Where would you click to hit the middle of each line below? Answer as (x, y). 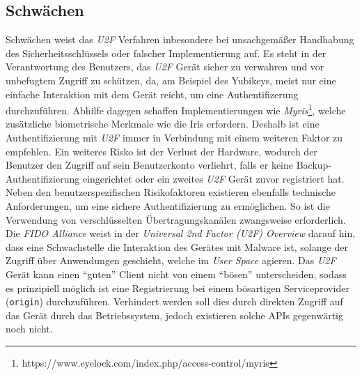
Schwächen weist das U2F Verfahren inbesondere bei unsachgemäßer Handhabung (180, 39)
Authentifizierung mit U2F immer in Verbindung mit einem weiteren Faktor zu (174, 138)
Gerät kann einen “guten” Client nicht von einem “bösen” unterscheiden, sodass (176, 274)
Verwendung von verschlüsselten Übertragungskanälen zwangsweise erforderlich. (176, 219)
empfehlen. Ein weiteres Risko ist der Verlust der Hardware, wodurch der (162, 151)
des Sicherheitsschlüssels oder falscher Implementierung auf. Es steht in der (166, 53)
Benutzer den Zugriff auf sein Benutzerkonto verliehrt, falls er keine (149, 165)
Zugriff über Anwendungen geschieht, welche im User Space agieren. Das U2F (171, 260)
